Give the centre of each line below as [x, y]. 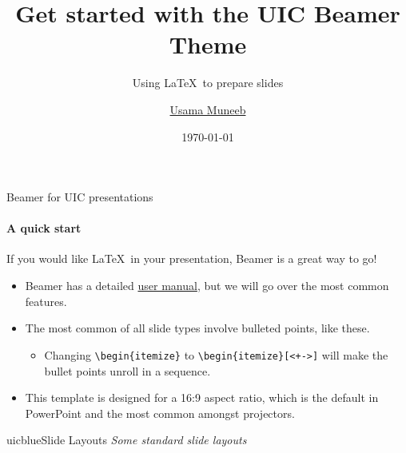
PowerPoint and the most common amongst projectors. [160, 413]
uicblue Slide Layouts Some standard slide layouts [127, 440]
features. [46, 301]
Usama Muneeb [208, 109]
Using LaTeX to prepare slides [208, 83]
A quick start [44, 228]
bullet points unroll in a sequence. [127, 370]
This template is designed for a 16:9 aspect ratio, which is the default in [202, 397]
